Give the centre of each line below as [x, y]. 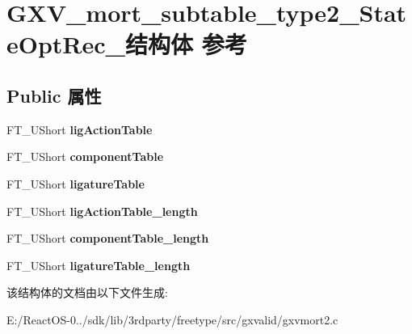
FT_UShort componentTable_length [108, 238]
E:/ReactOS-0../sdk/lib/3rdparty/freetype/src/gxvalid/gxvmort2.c [172, 319]
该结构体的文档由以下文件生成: [87, 292]
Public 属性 [54, 95]
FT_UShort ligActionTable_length [102, 211]
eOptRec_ [66, 44]
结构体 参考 [186, 44]
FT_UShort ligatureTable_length [99, 265]
